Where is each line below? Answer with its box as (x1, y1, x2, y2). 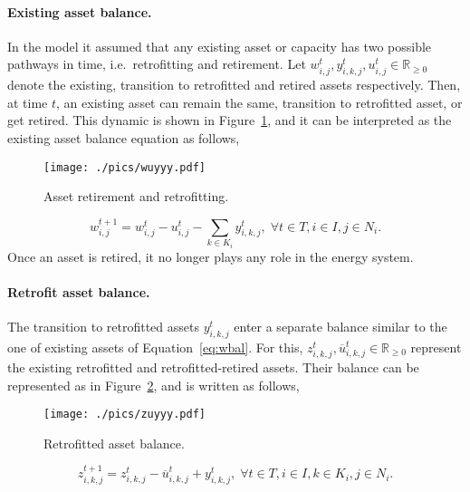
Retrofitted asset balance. (43, 433, 185, 452)
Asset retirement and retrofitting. (43, 187, 229, 206)
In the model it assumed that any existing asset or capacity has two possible (7, 36, 432, 55)
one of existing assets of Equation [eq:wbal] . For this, (7, 337, 303, 356)
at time (7, 92, 48, 111)
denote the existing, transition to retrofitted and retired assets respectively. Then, (7, 75, 461, 94)
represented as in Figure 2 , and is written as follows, (7, 375, 300, 394)
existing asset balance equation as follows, (7, 128, 240, 147)
